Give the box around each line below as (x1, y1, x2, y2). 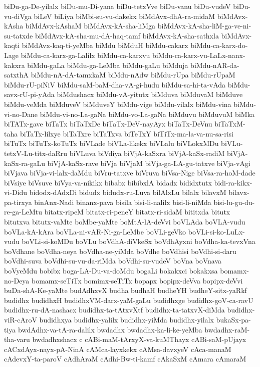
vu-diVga (4, 10, 32, 21)
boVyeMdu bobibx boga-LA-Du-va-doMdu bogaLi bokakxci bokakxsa (4, 265, 218, 276)
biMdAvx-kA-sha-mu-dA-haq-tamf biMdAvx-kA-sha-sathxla (35, 30, 219, 40)
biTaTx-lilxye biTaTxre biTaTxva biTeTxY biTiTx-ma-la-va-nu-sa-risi (20, 128, 233, 138)
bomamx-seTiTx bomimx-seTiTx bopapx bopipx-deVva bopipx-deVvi (32, 275, 243, 285)
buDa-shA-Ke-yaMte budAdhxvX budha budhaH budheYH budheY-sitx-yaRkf (4, 285, 247, 295)
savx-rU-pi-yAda (4, 89, 55, 99)
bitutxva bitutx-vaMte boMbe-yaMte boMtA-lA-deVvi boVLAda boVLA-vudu (4, 216, 245, 227)
